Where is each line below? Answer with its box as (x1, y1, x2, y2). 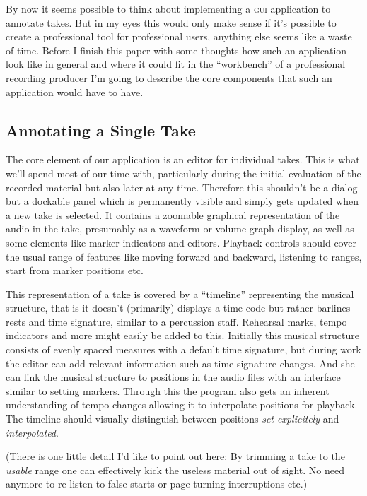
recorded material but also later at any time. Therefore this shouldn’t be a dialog (6, 179, 358, 194)
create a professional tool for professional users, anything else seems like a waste (6, 29, 352, 44)
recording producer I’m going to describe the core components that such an (6, 70, 332, 85)
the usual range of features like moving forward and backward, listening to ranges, (6, 249, 362, 264)
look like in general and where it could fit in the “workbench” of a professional (6, 57, 346, 71)
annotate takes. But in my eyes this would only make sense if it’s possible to (6, 15, 337, 30)
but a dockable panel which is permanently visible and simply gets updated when (6, 194, 359, 208)
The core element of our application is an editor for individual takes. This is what (6, 152, 360, 167)
